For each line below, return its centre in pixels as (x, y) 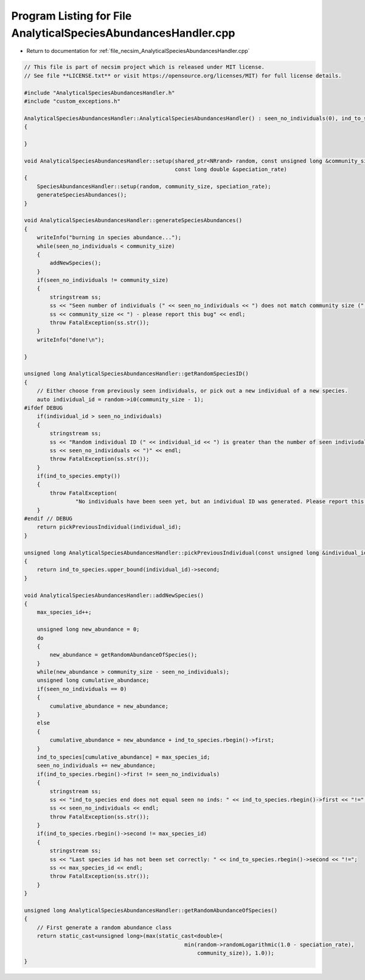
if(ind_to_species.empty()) (79, 476)
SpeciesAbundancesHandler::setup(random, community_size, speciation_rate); (154, 186)
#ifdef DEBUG (43, 408)
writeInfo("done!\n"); (71, 340)
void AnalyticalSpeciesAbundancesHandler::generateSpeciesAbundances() (133, 220)
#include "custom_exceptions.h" (72, 101)
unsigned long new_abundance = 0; (88, 629)
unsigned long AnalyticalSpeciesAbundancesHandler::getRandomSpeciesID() (136, 374)
